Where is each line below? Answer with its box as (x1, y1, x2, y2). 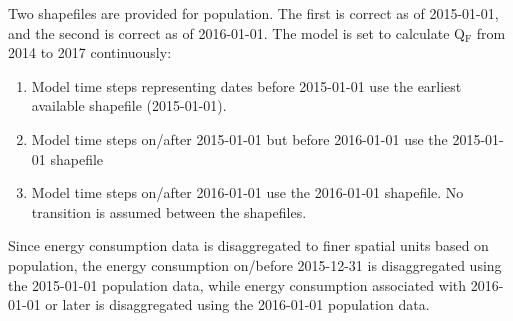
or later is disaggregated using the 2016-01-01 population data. (45, 294, 430, 315)
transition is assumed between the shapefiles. (31, 201, 307, 222)
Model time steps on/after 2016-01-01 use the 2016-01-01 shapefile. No (31, 182, 464, 203)
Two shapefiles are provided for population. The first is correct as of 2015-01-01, (8, 3, 499, 23)
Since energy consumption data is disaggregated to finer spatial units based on (8, 235, 489, 256)
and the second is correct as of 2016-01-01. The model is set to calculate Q (8, 22, 465, 43)
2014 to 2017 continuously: (8, 42, 172, 63)
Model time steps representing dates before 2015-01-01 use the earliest (31, 75, 462, 96)
